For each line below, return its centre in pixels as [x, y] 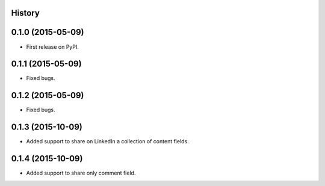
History [26, 13]
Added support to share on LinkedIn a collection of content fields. [107, 141]
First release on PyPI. [53, 47]
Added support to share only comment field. [81, 173]
